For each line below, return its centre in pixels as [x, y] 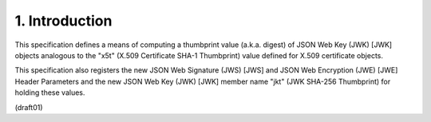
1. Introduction [63, 21]
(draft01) [29, 107]
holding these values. [50, 92]
